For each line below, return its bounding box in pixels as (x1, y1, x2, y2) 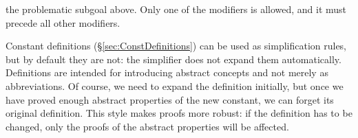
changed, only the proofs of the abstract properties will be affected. (6, 119, 289, 133)
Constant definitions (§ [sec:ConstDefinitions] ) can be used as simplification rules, (6, 38, 347, 53)
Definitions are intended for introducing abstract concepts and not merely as (6, 65, 328, 80)
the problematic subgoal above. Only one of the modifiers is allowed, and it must (6, 2, 347, 16)
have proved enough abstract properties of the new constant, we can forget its (6, 92, 334, 106)
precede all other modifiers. (6, 15, 120, 30)
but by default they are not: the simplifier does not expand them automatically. (6, 51, 341, 66)
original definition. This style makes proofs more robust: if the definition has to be (6, 106, 352, 120)
